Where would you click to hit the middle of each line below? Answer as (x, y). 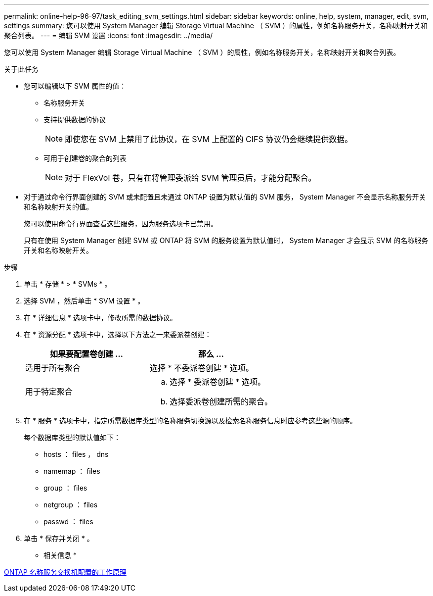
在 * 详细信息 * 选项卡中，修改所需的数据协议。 (100, 318)
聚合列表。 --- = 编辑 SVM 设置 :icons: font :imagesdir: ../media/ (108, 35)
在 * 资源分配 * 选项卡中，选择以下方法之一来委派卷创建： (118, 334)
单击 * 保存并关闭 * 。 (59, 538)
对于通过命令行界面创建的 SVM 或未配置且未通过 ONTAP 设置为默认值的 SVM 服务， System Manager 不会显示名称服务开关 (225, 197)
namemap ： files (72, 471)
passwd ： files (68, 521)
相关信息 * (60, 555)
